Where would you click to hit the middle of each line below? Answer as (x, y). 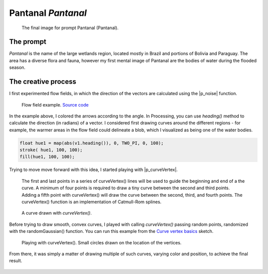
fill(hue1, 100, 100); (47, 157)
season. (17, 67)
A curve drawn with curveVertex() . (57, 213)
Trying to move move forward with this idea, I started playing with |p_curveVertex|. (94, 170)
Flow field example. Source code (55, 105)
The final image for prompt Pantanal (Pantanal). (70, 28)
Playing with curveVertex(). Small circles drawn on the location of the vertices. (101, 242)
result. (16, 261)
